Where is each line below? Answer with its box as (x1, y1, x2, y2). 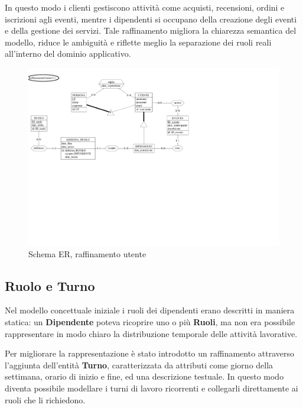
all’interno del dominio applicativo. (5, 47, 131, 60)
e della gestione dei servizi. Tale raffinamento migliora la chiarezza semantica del (5, 24, 297, 37)
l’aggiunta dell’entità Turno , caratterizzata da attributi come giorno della (5, 358, 273, 371)
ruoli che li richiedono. (5, 393, 86, 406)
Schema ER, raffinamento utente (28, 247, 146, 260)
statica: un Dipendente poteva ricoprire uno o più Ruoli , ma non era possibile (5, 316, 295, 328)
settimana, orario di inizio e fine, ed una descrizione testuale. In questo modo (5, 370, 284, 383)
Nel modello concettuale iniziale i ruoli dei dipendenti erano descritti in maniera (5, 304, 295, 316)
